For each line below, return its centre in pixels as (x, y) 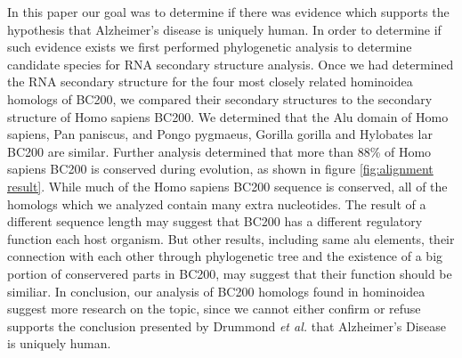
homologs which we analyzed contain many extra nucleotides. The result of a (217, 203)
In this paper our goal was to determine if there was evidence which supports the (228, 12)
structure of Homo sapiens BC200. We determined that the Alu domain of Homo (228, 116)
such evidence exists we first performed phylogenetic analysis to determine (210, 47)
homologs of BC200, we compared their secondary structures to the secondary (220, 98)
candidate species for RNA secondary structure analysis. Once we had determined (231, 64)
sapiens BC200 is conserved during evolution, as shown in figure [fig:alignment (220, 169)
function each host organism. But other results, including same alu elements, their (231, 238)
